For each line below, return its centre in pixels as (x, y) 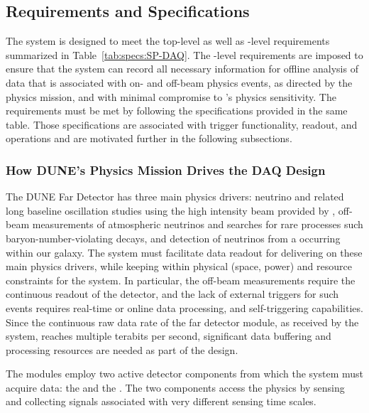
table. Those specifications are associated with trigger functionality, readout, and (182, 124)
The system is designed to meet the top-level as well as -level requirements (168, 41)
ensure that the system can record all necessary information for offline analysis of (182, 69)
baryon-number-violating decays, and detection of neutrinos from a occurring (173, 238)
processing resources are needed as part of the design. (122, 349)
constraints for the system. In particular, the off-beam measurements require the (181, 280)
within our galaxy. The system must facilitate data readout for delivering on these (184, 252)
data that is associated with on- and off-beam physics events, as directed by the (179, 82)
